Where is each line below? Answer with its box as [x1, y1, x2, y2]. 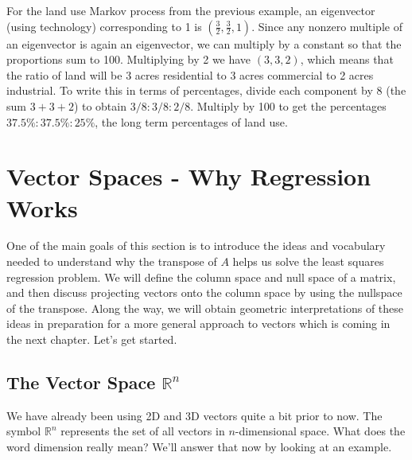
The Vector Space [6, 370, 156, 395]
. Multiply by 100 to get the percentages [190, 97, 387, 114]
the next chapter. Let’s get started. [6, 331, 177, 348]
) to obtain [73, 97, 126, 114]
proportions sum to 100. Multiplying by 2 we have [6, 51, 251, 68]
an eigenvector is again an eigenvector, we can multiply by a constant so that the [6, 35, 402, 52]
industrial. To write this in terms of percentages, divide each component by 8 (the [6, 82, 406, 99]
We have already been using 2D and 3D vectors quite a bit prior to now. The [6, 407, 383, 423]
